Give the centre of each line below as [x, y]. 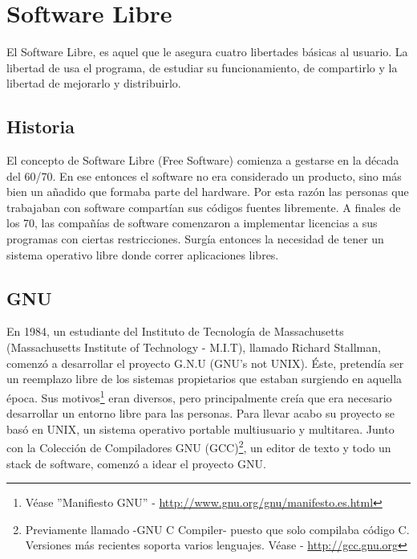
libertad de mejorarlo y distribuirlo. [94, 83]
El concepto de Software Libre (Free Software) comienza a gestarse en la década [203, 160]
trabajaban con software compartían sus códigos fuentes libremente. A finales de [204, 207]
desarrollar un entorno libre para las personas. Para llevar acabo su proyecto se [201, 413]
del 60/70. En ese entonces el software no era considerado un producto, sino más [204, 175]
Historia [40, 126]
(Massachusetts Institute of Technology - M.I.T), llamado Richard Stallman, [194, 347]
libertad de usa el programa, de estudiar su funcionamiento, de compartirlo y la [202, 67]
